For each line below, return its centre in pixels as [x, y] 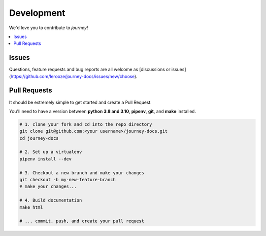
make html [31, 207]
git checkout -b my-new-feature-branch [67, 180]
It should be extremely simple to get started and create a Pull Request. [81, 102]
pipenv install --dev [46, 159]
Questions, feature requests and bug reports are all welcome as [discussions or [90, 70]
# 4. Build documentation [51, 200]
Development [37, 13]
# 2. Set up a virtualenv [51, 152]
